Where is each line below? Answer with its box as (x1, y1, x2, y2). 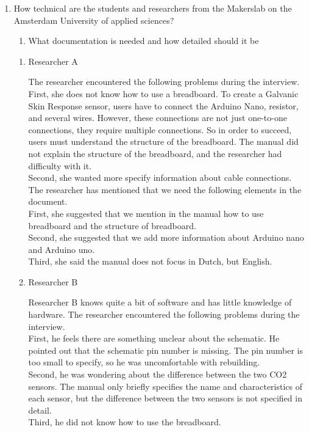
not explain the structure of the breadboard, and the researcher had (28, 147, 282, 159)
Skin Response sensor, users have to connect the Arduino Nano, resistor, (28, 99, 299, 112)
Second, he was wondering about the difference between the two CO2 (28, 368, 287, 381)
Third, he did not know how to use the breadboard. (28, 416, 221, 428)
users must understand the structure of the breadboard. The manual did (28, 135, 299, 148)
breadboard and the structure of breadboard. (28, 219, 196, 232)
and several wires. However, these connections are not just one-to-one (28, 111, 287, 124)
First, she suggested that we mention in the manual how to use (28, 207, 264, 219)
